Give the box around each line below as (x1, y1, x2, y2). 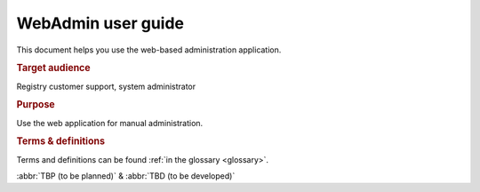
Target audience (16, 62, 91, 75)
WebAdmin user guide (16, 13, 185, 33)
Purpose (16, 99, 55, 111)
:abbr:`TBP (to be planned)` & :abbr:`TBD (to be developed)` (16, 171, 236, 181)
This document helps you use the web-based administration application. (16, 44, 282, 55)
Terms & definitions (16, 135, 106, 148)
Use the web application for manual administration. (16, 117, 204, 128)
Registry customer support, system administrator (16, 81, 196, 92)
